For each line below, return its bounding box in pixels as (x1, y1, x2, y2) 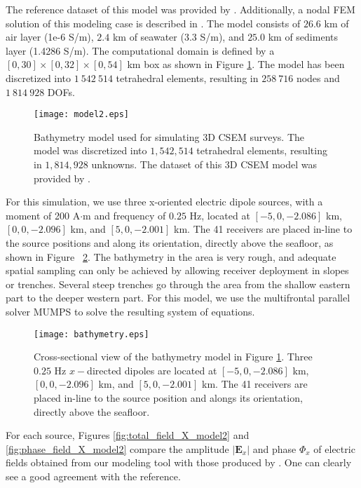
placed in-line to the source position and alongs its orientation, (34, 390, 303, 405)
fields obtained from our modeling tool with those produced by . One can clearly (6, 455, 352, 470)
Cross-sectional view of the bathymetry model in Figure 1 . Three (34, 349, 313, 364)
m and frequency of (83, 208, 166, 222)
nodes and (296, 70, 340, 85)
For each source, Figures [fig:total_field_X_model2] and (6, 428, 250, 442)
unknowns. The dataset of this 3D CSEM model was (91, 157, 317, 171)
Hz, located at (189, 208, 250, 222)
